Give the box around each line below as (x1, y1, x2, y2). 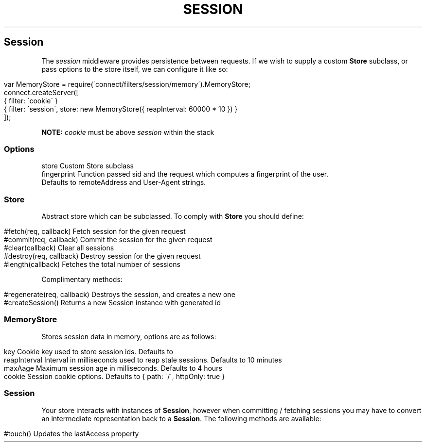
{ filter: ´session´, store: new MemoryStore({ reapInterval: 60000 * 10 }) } (4, 104, 238, 113)
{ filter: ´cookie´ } (4, 96, 58, 105)
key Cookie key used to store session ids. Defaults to (4, 347, 174, 356)
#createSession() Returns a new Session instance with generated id (4, 298, 221, 307)
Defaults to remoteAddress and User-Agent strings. (41, 178, 206, 187)
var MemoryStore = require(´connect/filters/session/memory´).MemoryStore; (4, 80, 250, 88)
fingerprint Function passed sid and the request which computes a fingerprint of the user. (41, 170, 329, 179)
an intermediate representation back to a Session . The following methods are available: (41, 414, 321, 423)
